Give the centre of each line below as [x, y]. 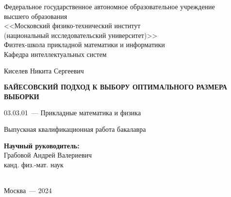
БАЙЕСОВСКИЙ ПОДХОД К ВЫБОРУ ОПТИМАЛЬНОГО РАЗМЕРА [115, 87]
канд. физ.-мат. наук [34, 164]
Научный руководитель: [42, 145]
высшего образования [36, 16]
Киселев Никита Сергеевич [44, 70]
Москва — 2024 [28, 190]
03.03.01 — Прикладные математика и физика [73, 113]
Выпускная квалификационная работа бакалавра [75, 129]
